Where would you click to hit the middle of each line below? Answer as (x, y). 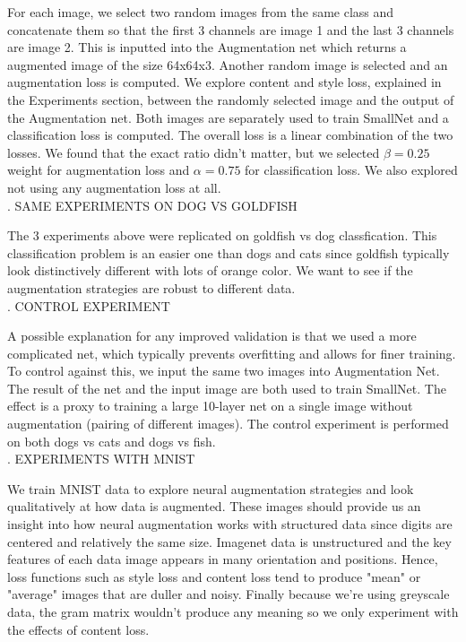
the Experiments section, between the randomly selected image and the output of (231, 99)
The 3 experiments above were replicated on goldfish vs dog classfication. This (222, 235)
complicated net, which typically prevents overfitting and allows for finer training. (232, 353)
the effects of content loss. (78, 629)
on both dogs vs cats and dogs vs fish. (112, 441)
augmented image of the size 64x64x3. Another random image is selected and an (228, 64)
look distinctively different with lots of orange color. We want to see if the (210, 270)
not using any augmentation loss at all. (114, 187)
